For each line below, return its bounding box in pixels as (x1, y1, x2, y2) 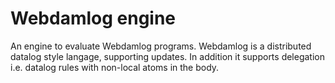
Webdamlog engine (10, 7, 177, 30)
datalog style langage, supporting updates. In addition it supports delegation (10, 50, 326, 62)
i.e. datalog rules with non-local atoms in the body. (10, 61, 220, 73)
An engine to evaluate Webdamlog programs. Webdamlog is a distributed (10, 40, 312, 52)
